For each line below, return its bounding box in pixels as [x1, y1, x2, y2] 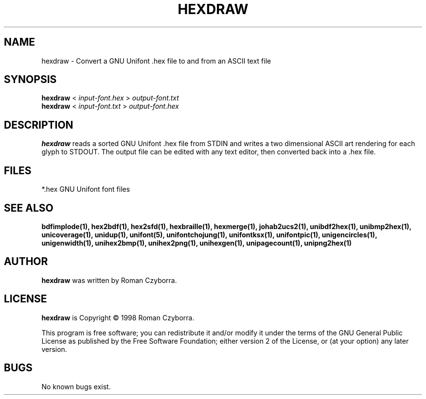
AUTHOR [4, 255, 48, 268]
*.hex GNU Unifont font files [41, 185, 130, 194]
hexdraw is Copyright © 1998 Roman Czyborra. [41, 313, 195, 322]
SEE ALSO [4, 201, 53, 214]
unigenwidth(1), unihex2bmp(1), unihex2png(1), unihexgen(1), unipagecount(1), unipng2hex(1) [41, 238, 352, 247]
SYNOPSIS [4, 73, 57, 86]
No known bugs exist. [41, 382, 111, 391]
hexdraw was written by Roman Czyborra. [41, 276, 177, 284]
